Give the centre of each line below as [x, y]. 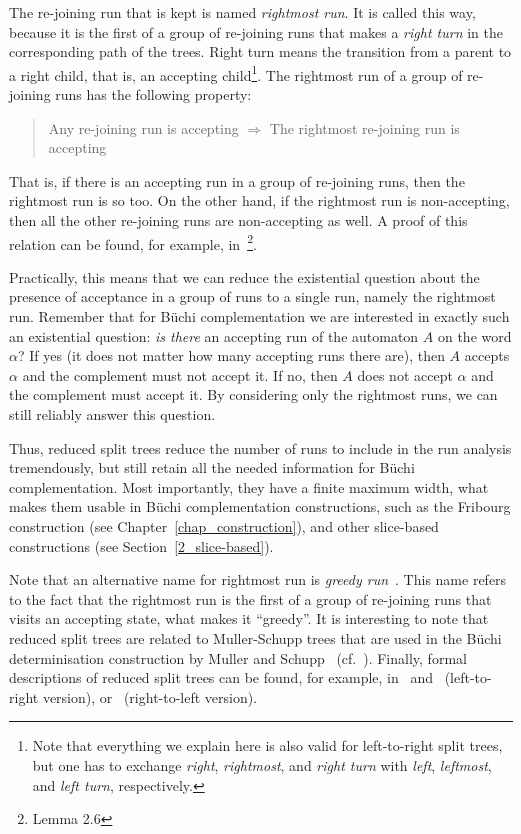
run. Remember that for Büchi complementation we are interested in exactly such [259, 316]
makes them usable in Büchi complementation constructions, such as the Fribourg [260, 506]
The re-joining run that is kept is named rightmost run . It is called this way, [242, 12]
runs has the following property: [153, 94]
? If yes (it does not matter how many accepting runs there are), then [231, 355]
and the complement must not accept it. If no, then [180, 374]
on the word [474, 335]
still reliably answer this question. [112, 414]
